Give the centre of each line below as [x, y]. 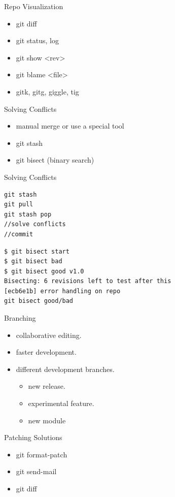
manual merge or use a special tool [70, 126]
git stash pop [28, 214]
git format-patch [42, 454]
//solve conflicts [35, 224]
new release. [47, 386]
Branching [20, 318]
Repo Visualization [34, 6]
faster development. [46, 352]
